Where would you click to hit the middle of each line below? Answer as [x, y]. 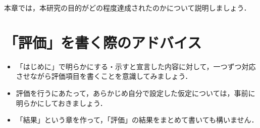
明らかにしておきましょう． [61, 103]
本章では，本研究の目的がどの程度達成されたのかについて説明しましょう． [127, 8]
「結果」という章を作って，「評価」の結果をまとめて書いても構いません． [137, 120]
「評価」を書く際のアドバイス [103, 42]
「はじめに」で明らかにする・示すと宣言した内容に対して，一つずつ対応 [136, 66]
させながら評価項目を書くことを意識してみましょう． [104, 76]
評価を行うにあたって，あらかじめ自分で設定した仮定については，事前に [136, 93]
